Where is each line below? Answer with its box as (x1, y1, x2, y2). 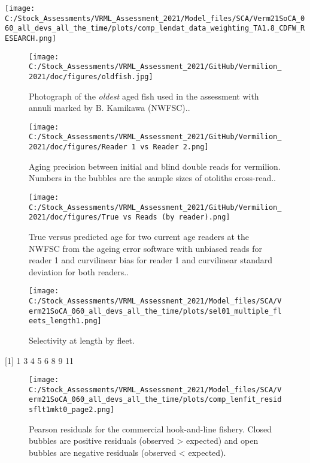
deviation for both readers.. (29, 265, 129, 278)
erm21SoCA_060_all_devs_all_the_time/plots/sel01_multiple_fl (29, 306, 282, 315)
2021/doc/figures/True (29, 213, 119, 222)
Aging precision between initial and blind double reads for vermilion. (29, 160, 281, 172)
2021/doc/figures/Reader (29, 143, 127, 152)
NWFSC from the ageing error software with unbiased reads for (29, 242, 262, 254)
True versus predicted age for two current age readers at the (29, 230, 250, 242)
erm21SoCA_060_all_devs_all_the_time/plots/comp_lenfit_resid (29, 395, 282, 404)
